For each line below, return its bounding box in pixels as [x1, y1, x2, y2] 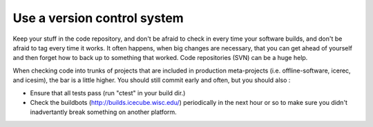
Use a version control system [12, 10, 184, 26]
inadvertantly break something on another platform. [30, 108, 178, 117]
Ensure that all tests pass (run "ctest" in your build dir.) [30, 88, 186, 97]
